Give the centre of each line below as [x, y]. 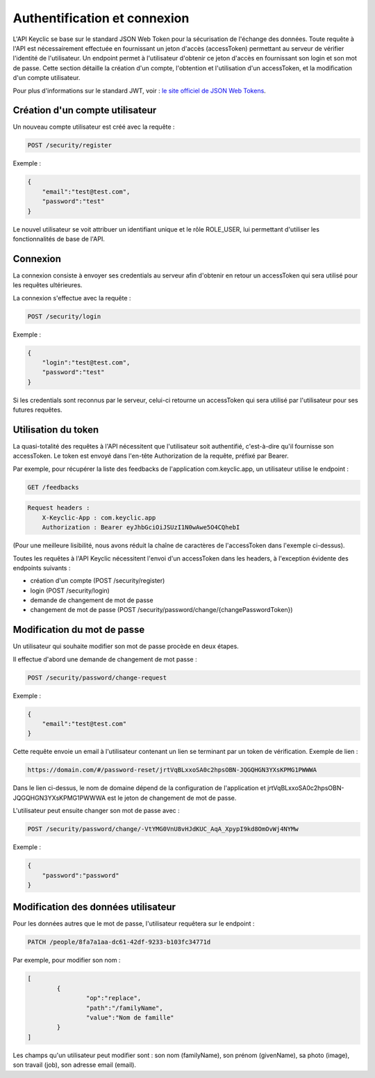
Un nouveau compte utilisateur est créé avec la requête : [94, 127]
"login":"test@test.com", [86, 362]
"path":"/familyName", [124, 1008]
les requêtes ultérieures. [48, 285]
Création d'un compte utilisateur [85, 110]
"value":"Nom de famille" [130, 1017]
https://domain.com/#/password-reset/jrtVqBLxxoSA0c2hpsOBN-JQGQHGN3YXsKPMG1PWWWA [172, 770]
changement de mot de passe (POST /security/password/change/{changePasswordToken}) [161, 610]
